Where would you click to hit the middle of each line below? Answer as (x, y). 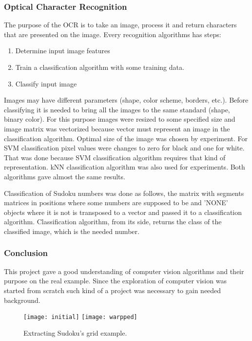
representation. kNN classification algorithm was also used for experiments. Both (125, 167)
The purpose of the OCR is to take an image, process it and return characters (120, 25)
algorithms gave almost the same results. (65, 176)
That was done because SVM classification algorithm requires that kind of (115, 157)
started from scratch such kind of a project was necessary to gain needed (113, 290)
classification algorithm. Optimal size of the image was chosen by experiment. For (126, 138)
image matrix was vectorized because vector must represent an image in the (117, 128)
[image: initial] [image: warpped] (80, 317)
